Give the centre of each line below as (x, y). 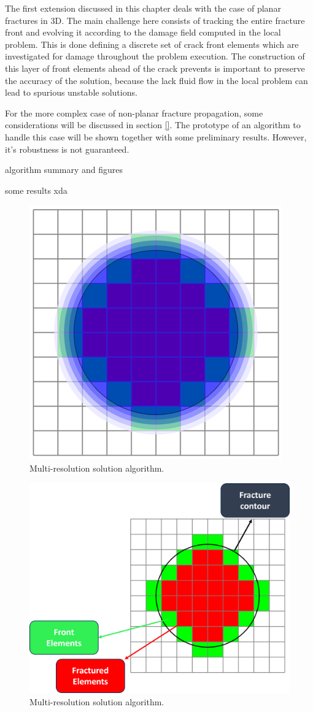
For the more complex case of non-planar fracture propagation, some (134, 113)
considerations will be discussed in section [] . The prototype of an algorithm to (153, 125)
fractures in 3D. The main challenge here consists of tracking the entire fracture (155, 20)
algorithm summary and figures (64, 170)
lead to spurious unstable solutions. (71, 92)
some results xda (36, 190)
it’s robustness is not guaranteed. (67, 149)
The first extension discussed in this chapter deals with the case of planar (143, 8)
